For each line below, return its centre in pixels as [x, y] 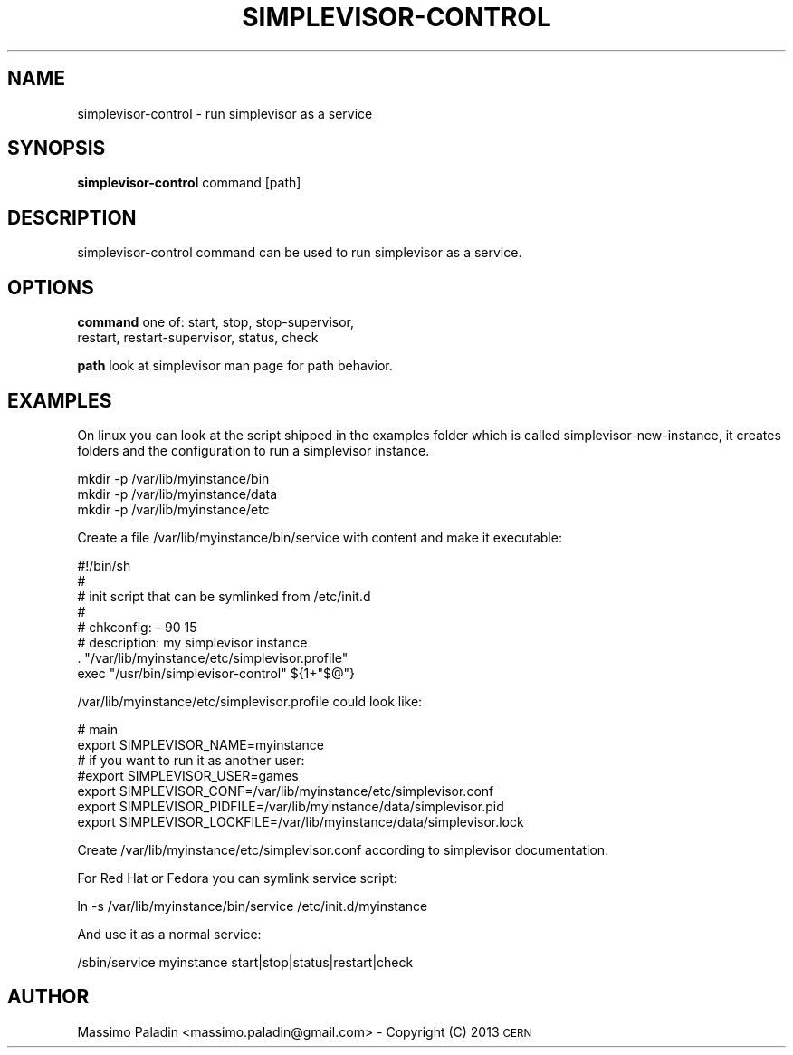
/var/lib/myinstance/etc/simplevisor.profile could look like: [250, 701]
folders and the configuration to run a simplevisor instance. [253, 450]
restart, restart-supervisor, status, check [198, 338]
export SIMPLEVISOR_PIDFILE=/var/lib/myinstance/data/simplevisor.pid [291, 806]
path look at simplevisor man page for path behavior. [235, 366]
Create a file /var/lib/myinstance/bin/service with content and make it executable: [320, 537]
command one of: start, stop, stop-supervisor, [215, 322]
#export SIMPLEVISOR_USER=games [188, 775]
